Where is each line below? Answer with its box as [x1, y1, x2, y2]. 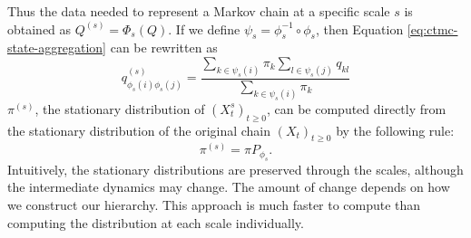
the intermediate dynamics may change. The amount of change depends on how [7, 177, 450, 196]
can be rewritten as [110, 38, 218, 57]
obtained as [7, 19, 72, 38]
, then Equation [315, 19, 404, 38]
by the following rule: [336, 120, 455, 139]
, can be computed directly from [266, 99, 446, 118]
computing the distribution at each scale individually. [7, 213, 304, 232]
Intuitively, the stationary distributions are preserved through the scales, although [7, 159, 464, 178]
